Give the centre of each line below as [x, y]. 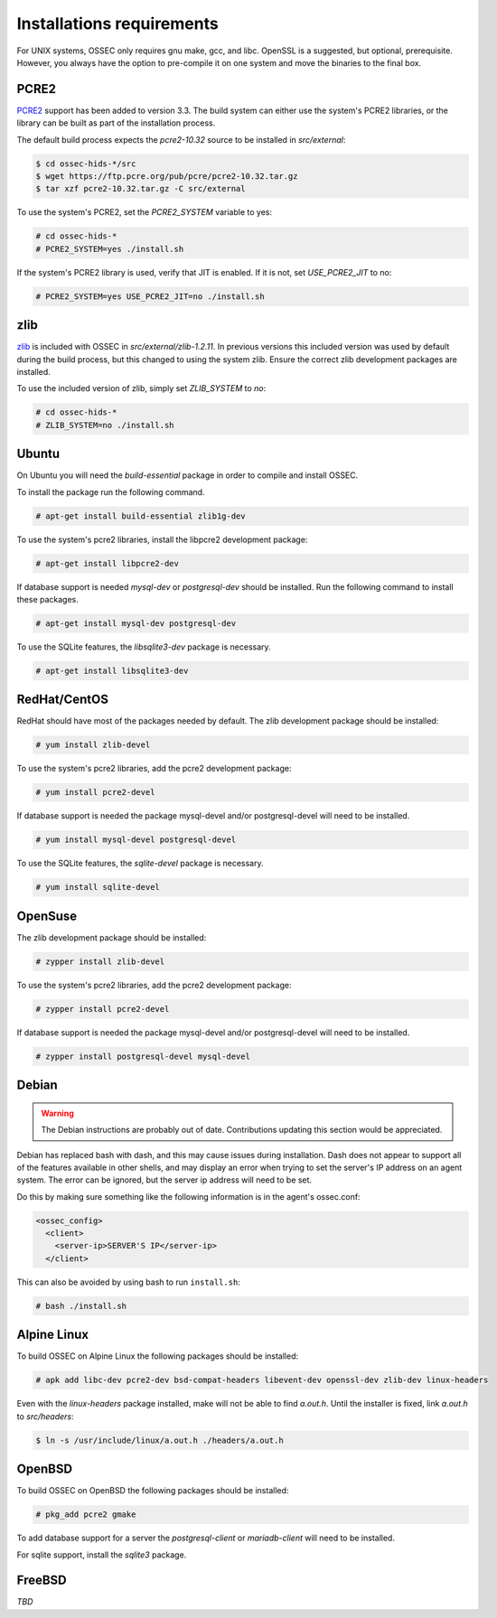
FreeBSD [42, 1581]
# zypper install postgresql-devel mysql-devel [143, 1056]
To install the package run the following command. [111, 491]
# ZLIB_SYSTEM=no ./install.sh [105, 425]
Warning [57, 1113]
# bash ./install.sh [81, 1306]
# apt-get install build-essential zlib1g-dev [141, 516]
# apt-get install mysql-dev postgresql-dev [136, 623]
